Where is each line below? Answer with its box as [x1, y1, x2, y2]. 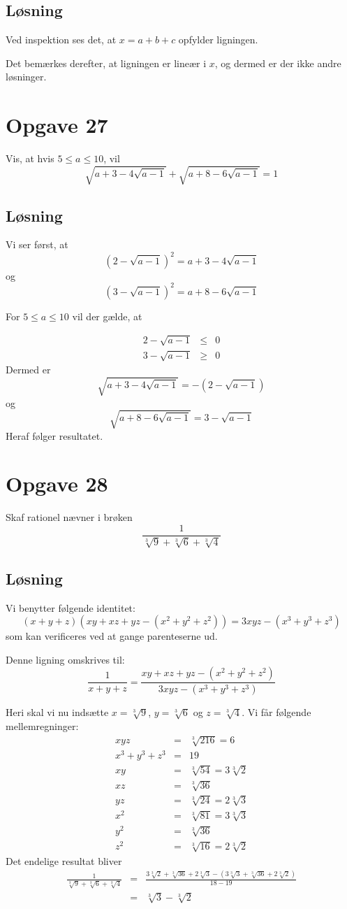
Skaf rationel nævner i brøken [6, 510, 133, 524]
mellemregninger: [6, 718, 79, 733]
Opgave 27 [6, 110, 108, 139]
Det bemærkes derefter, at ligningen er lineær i [6, 55, 207, 70]
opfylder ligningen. [178, 32, 258, 47]
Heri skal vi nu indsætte [6, 705, 109, 720]
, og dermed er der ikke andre [214, 55, 341, 70]
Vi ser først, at [6, 237, 68, 252]
